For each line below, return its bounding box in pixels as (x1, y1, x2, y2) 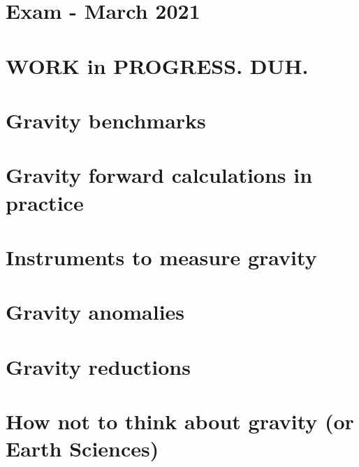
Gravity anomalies (6, 297, 185, 326)
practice (6, 188, 84, 216)
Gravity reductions (6, 352, 191, 380)
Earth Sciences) (6, 434, 159, 463)
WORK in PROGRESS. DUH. (6, 51, 309, 80)
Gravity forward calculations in (6, 161, 313, 189)
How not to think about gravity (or (6, 407, 354, 435)
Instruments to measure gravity (6, 242, 317, 271)
